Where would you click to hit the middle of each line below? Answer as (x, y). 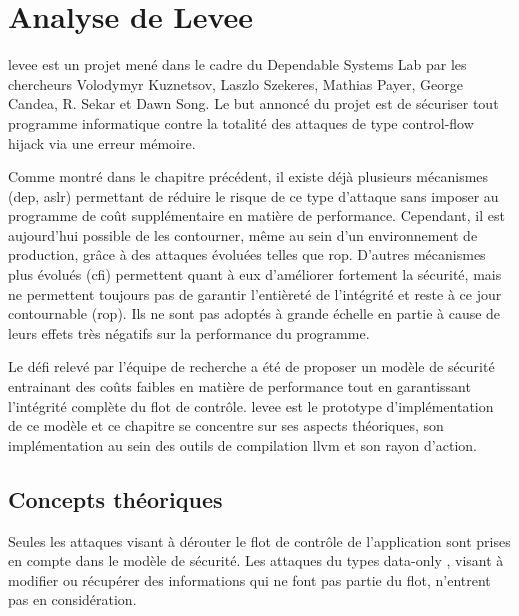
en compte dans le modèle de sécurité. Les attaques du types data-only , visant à (256, 560)
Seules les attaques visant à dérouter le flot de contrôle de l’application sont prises (259, 540)
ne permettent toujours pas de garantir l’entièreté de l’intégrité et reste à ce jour (255, 293)
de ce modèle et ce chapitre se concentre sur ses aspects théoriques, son (226, 425)
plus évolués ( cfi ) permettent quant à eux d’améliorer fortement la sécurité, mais (255, 274)
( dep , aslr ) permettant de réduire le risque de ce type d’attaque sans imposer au (253, 195)
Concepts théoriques (115, 498)
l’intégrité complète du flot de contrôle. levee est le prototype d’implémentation (251, 405)
